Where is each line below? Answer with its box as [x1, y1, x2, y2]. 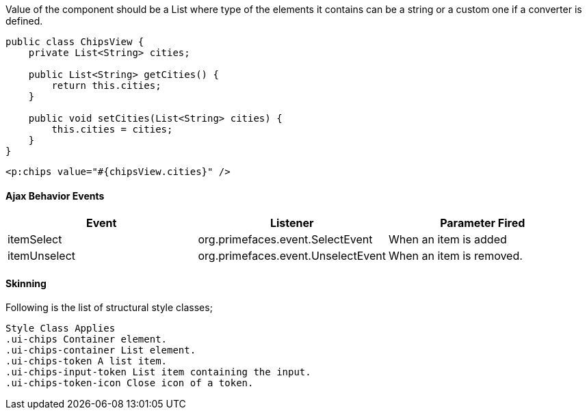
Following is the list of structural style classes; [5, 302, 213, 314]
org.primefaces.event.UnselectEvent [198, 249, 386, 263]
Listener [270, 216, 314, 230]
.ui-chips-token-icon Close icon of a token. [5, 377, 254, 389]
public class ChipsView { [5, 36, 144, 47]
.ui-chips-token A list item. [5, 356, 168, 367]
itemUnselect [8, 249, 76, 263]
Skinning [5, 277, 47, 289]
